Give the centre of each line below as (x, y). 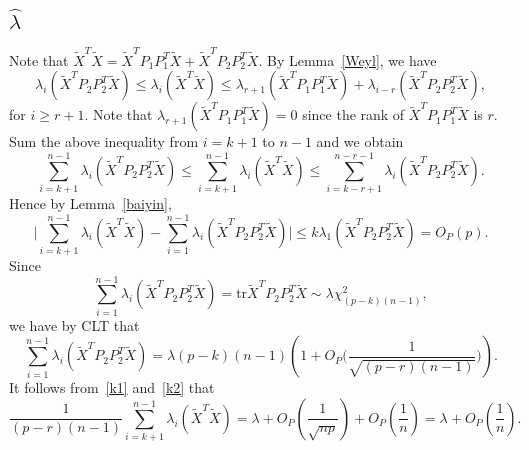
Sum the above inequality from (104, 141)
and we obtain (360, 141)
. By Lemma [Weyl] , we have (347, 59)
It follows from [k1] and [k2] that (112, 387)
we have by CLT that (74, 324)
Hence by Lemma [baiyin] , (90, 203)
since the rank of (353, 114)
